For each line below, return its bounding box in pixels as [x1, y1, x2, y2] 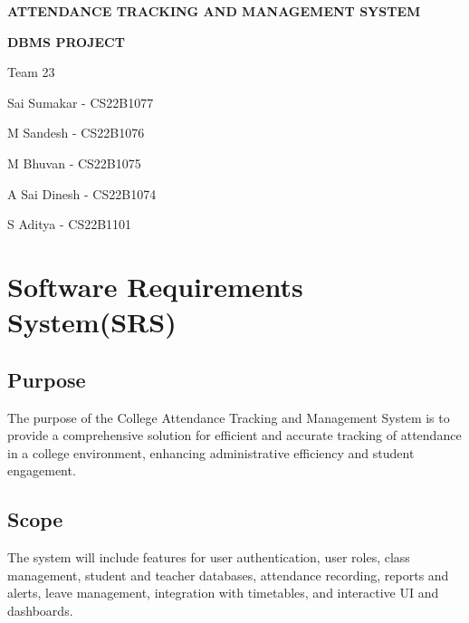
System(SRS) [7, 303, 177, 340]
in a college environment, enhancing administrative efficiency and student [7, 443, 415, 462]
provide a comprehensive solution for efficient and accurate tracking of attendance [7, 426, 462, 445]
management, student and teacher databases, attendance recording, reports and [7, 565, 449, 584]
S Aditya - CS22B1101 [7, 215, 132, 234]
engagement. [7, 461, 76, 480]
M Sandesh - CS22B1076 [7, 123, 145, 142]
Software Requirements [7, 267, 303, 304]
